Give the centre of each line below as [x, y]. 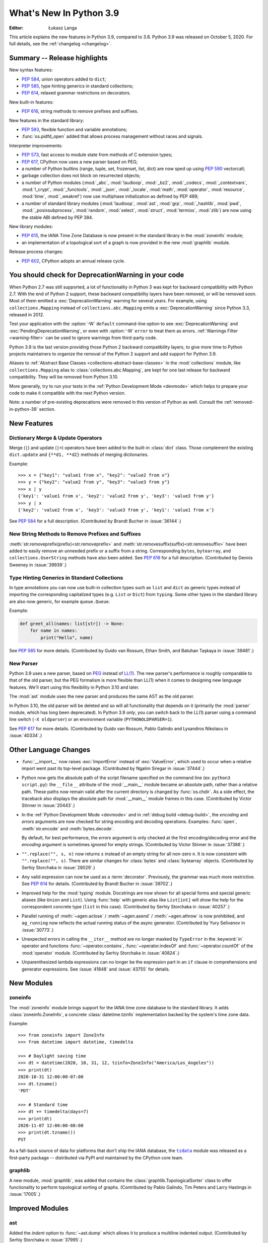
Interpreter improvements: [36, 145]
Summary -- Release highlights [58, 58]
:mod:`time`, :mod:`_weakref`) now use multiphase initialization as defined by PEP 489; [110, 196]
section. [47, 409]
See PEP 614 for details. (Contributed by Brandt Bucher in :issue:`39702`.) [97, 884]
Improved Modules [39, 1208]
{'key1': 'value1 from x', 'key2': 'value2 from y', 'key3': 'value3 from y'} [116, 496]
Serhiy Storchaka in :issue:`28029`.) [58, 868]
